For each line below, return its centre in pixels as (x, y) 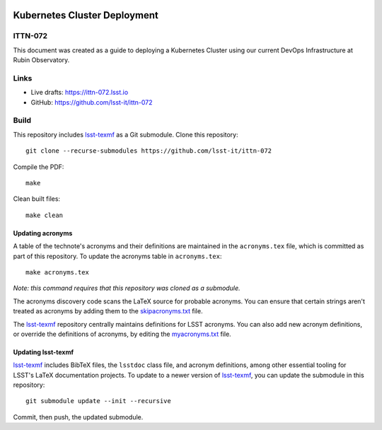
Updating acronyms (43, 233)
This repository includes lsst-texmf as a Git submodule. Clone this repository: (126, 134)
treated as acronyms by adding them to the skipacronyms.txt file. (108, 311)
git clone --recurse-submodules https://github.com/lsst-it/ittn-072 (149, 151)
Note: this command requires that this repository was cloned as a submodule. (127, 288)
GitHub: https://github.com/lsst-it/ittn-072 (92, 102)
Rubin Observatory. (41, 60)
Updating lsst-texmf (44, 352)
